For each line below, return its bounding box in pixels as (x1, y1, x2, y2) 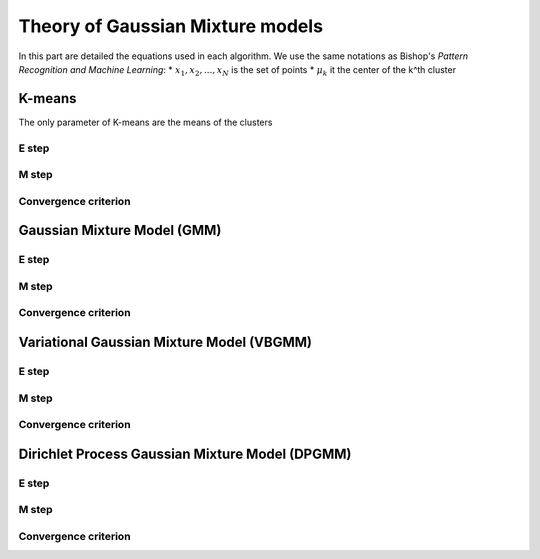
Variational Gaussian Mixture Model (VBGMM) (18, 334, 312, 351)
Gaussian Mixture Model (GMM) (18, 222, 222, 239)
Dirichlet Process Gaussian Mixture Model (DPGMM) (18, 445, 352, 462)
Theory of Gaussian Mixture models (18, 15, 324, 37)
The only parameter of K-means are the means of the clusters (18, 116, 273, 128)
